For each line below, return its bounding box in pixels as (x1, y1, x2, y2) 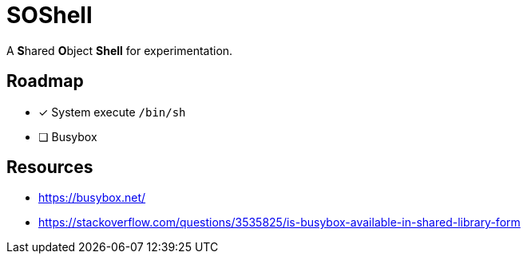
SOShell (6, 2, 93, 29)
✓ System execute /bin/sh (38, 104, 186, 119)
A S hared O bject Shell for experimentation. (6, 43, 233, 57)
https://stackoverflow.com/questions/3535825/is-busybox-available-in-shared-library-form (38, 215, 521, 230)
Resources (6, 157, 93, 178)
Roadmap (6, 71, 84, 92)
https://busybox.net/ (38, 191, 146, 205)
